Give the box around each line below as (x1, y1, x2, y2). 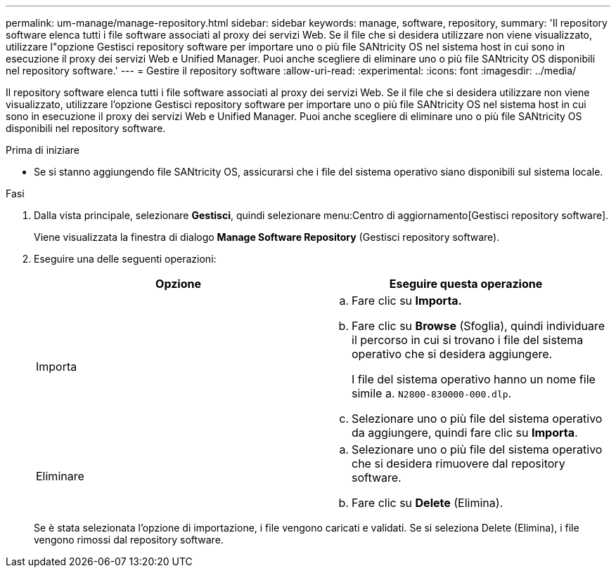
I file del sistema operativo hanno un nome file (352, 372, 596, 386)
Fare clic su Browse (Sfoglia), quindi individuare (352, 319, 605, 333)
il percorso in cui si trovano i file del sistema (352, 333, 584, 347)
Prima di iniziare (6, 144, 79, 156)
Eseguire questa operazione (389, 277, 543, 291)
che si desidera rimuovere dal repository (352, 456, 565, 470)
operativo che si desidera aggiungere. (352, 347, 553, 361)
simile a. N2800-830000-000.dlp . (352, 386, 512, 400)
